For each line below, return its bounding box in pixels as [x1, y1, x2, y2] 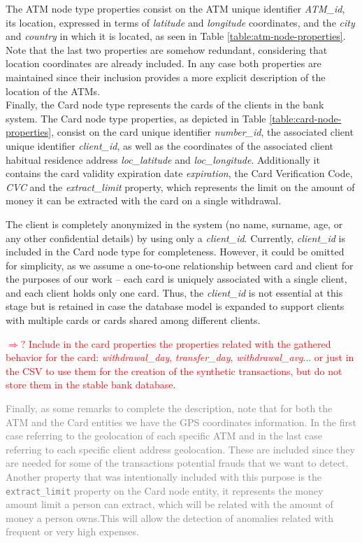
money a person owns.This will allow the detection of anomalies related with [6, 510, 333, 525]
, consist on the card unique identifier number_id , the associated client [51, 125, 354, 139]
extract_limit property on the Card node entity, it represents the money [6, 483, 324, 498]
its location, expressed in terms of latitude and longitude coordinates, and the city [6, 15, 355, 29]
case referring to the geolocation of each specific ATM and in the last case [6, 428, 323, 443]
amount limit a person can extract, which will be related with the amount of [6, 497, 333, 512]
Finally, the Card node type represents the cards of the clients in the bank [6, 97, 324, 112]
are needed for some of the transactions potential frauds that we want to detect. [6, 456, 349, 470]
